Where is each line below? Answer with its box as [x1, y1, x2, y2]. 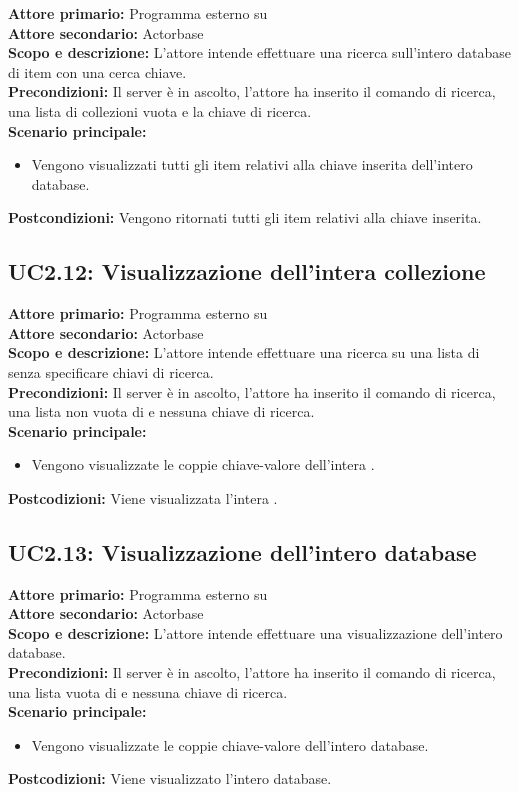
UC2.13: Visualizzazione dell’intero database [8, 536, 477, 567]
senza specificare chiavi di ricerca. [8, 361, 214, 382]
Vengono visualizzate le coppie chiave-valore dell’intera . [31, 454, 375, 475]
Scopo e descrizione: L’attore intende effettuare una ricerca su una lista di [8, 342, 480, 363]
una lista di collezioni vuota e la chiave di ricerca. [8, 100, 312, 121]
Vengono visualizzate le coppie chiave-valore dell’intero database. [31, 734, 429, 755]
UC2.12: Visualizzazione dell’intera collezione [8, 256, 486, 287]
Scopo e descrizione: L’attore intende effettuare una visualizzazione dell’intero [8, 622, 503, 643]
